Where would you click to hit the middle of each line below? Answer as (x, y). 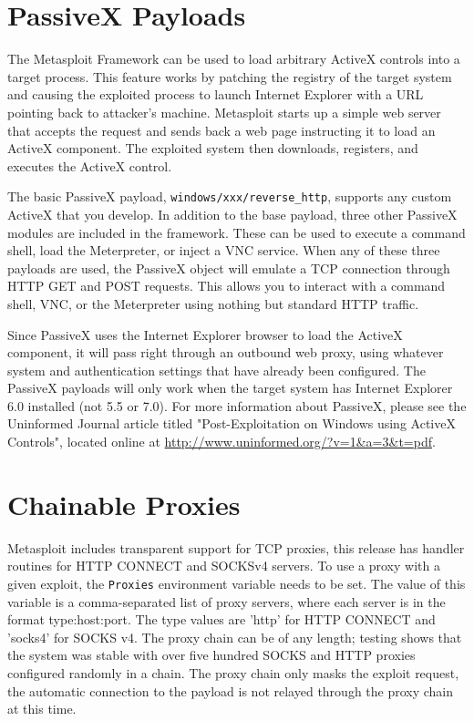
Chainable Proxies (124, 504)
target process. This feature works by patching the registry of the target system (230, 76)
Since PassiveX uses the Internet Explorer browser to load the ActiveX (205, 334)
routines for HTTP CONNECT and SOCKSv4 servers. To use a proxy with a (224, 566)
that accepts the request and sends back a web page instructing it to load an (222, 130)
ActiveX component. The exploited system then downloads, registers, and (213, 148)
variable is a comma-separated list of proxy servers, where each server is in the (227, 601)
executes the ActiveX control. (90, 165)
